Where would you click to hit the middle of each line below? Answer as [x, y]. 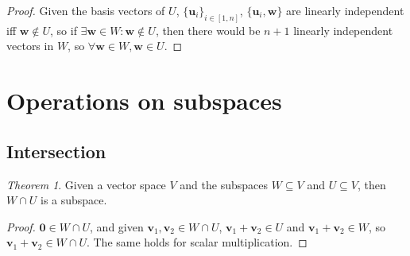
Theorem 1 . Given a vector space [86, 184]
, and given [117, 226]
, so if [64, 30]
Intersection [56, 151]
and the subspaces [224, 184]
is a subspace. [74, 200]
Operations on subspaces [144, 101]
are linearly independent [345, 10]
